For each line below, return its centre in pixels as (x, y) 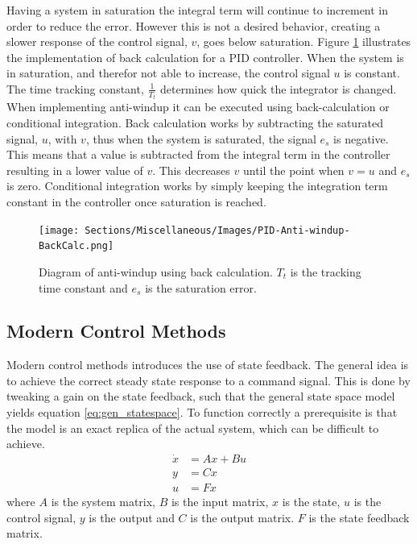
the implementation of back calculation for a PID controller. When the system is (205, 57)
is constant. (372, 73)
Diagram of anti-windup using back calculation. (156, 271)
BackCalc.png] (76, 246)
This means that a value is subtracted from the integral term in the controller (198, 154)
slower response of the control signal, (97, 42)
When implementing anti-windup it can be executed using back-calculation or (198, 107)
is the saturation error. (201, 287)
